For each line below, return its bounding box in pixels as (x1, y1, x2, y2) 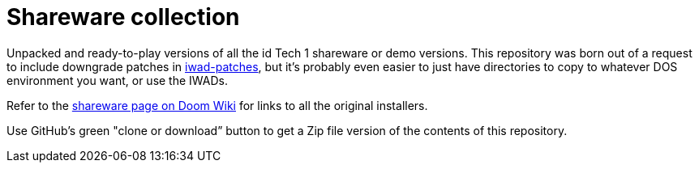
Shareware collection (6, 3, 240, 31)
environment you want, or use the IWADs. (6, 73, 229, 87)
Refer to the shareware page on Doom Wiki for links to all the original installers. (6, 98, 428, 112)
